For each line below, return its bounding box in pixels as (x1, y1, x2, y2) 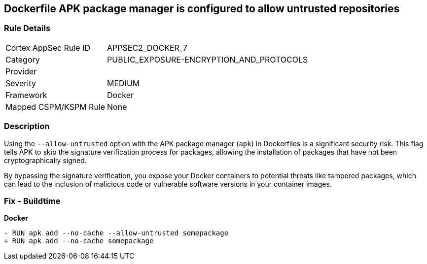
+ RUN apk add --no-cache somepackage (4, 237, 154, 245)
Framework (5, 90, 47, 100)
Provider (5, 66, 37, 76)
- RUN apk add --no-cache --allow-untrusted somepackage (4, 229, 229, 237)
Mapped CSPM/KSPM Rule (5, 101, 106, 112)
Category (5, 54, 40, 65)
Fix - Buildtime (4, 196, 61, 206)
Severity (5, 78, 36, 88)
